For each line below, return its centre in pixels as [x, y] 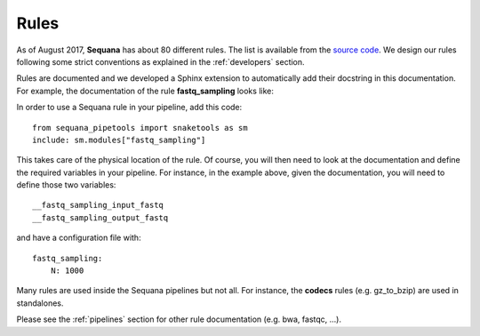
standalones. [40, 303]
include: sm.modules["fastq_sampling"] [119, 140]
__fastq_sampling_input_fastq [98, 205]
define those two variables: [66, 185]
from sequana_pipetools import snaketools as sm [140, 128]
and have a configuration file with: [79, 238]
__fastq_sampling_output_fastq [100, 217]
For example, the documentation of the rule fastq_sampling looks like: [145, 91]
